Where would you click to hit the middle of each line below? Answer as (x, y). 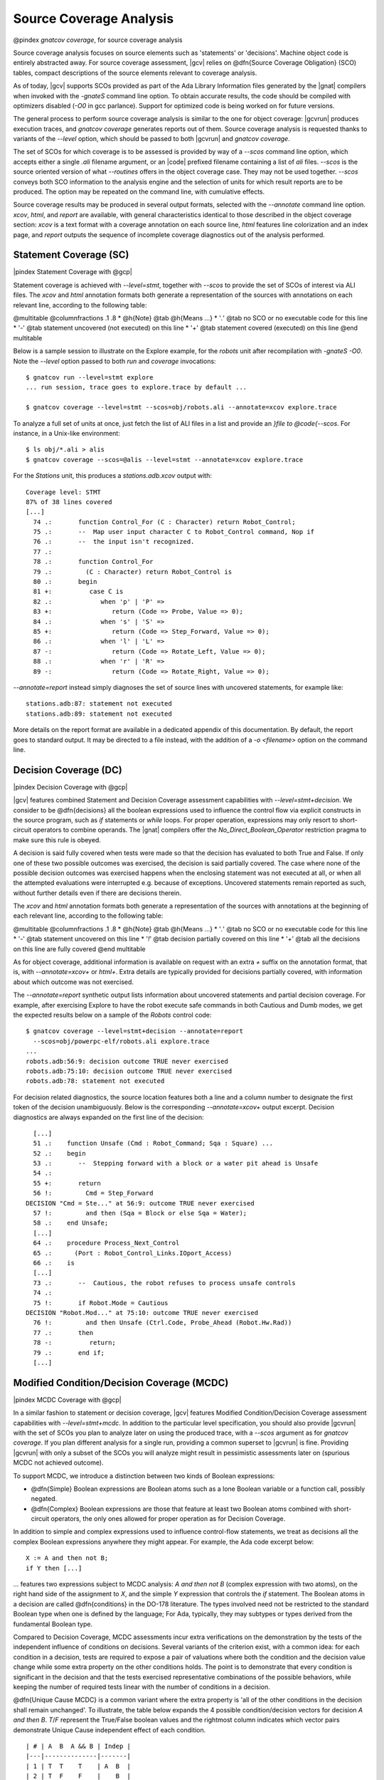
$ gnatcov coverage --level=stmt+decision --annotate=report (134, 1031)
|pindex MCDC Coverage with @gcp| (67, 1400)
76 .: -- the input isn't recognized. (114, 542)
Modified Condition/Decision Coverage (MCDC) (121, 1382)
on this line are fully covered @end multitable (79, 949)
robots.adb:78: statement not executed (95, 1081)
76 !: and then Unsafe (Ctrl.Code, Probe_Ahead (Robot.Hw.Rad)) (162, 1323)
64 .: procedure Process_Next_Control (106, 1243)
